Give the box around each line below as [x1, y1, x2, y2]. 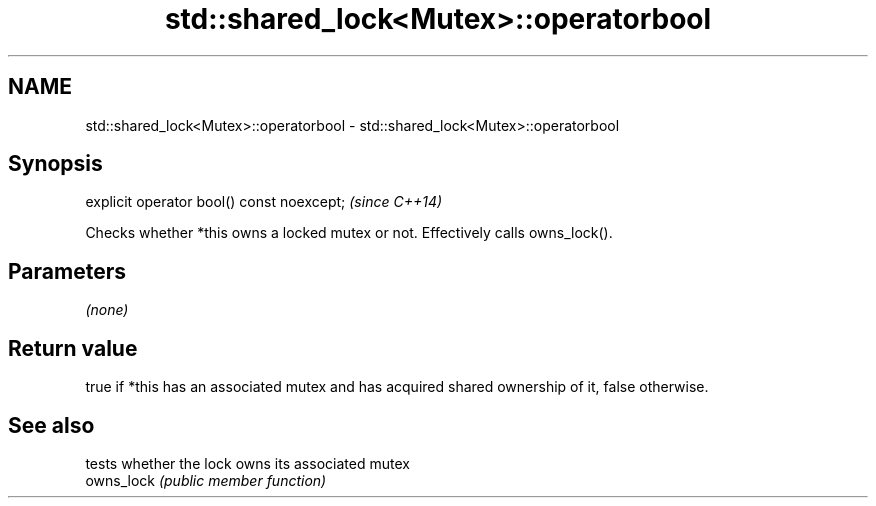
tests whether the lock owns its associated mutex [85, 454, 410, 472]
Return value [8, 335, 138, 361]
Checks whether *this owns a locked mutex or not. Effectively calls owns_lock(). [85, 224, 613, 242]
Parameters [8, 258, 126, 284]
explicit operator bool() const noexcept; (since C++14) [85, 193, 443, 211]
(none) [85, 301, 129, 319]
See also [8, 412, 95, 438]
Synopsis [8, 151, 103, 177]
